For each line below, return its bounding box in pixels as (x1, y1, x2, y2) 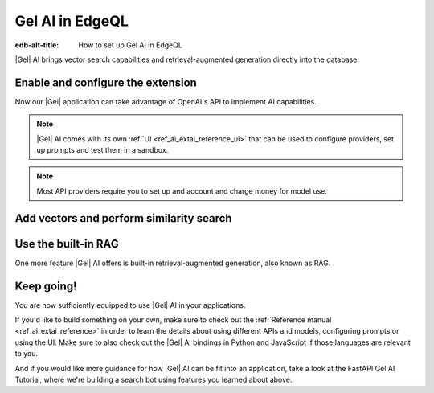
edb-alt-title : (14, 40, 59, 50)
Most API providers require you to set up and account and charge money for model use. (36, 186, 328, 196)
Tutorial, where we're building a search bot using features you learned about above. (14, 375, 293, 384)
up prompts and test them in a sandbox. (36, 145, 169, 155)
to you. (14, 349, 39, 358)
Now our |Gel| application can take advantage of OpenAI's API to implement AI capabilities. (14, 96, 317, 106)
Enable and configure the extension (14, 76, 197, 89)
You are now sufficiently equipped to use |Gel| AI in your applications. (14, 300, 246, 309)
